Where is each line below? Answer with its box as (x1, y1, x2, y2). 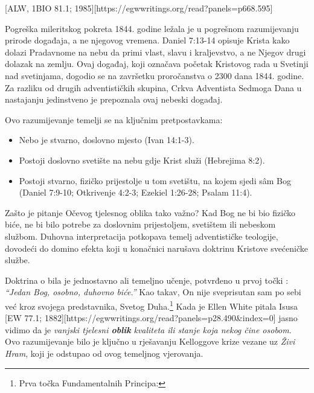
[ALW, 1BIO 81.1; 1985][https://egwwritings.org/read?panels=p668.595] (5, 2, 273, 14)
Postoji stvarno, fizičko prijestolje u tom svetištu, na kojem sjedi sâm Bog (19, 174, 291, 187)
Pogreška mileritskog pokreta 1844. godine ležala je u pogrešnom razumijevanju (5, 22, 299, 34)
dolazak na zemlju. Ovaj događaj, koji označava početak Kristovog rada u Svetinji (5, 57, 309, 70)
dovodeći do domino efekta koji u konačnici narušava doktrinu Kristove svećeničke (5, 241, 309, 254)
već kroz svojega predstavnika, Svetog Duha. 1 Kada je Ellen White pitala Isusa (5, 298, 298, 312)
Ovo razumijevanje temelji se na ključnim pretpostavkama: (5, 113, 223, 126)
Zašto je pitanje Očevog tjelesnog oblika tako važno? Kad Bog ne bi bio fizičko (5, 206, 295, 219)
